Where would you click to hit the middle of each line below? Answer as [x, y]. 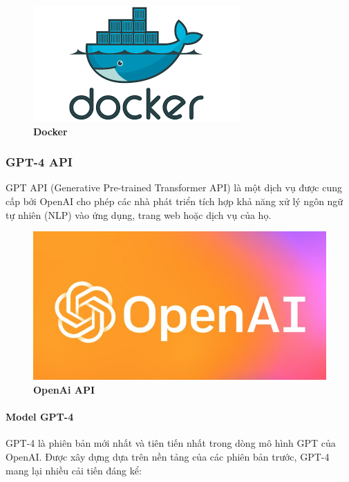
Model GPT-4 [40, 417]
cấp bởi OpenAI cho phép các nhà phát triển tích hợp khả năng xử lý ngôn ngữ [174, 201]
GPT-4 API [39, 162]
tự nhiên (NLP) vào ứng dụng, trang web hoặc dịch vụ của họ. [139, 214]
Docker [50, 131]
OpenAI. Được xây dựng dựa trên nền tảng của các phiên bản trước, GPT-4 [168, 456]
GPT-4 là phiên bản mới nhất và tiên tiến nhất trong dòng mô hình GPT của [171, 443]
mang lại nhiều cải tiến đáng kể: [74, 470]
